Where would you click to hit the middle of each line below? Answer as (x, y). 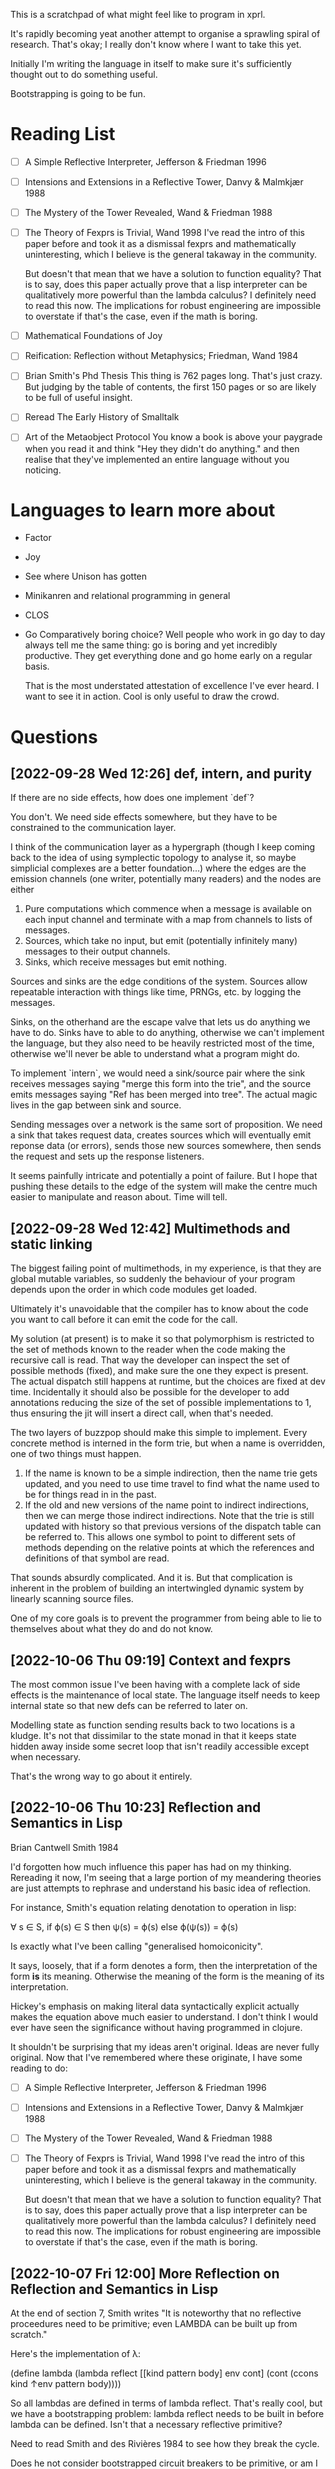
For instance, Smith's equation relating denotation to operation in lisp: (153, 1907)
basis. (37, 666)
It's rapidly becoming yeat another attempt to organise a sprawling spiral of (165, 33)
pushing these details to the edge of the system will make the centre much (164, 1186)
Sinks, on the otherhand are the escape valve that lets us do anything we (160, 1022)
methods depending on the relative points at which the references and (169, 1548)
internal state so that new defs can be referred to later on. (129, 1706)
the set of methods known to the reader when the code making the (148, 1350)
